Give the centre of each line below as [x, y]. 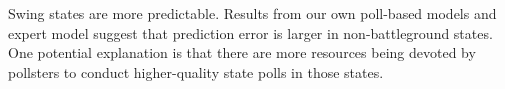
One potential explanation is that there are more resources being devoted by [242, 52]
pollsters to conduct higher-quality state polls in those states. [196, 71]
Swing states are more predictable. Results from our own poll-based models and [252, 13]
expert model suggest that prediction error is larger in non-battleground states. [250, 32]
